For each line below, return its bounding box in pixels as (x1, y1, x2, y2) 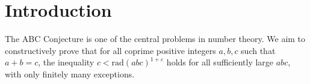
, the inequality (38, 56, 95, 68)
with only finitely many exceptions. (5, 67, 135, 80)
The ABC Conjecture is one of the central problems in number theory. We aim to (5, 32, 306, 45)
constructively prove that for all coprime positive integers (5, 44, 216, 56)
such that (241, 44, 276, 56)
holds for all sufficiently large (166, 56, 274, 68)
